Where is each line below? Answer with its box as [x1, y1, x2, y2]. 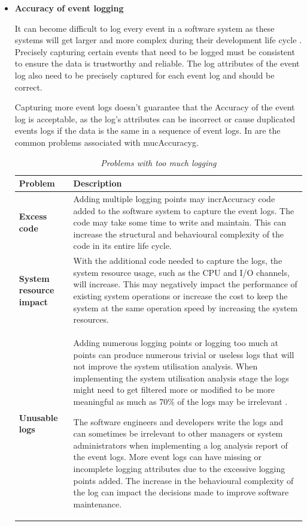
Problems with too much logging [101, 156, 217, 169]
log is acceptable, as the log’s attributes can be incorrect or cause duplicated [14, 112, 296, 125]
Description [73, 177, 122, 190]
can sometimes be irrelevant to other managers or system [73, 427, 283, 440]
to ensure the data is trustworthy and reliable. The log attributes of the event [14, 57, 300, 70]
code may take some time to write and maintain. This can [73, 216, 287, 229]
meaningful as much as [73, 395, 157, 407]
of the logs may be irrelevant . [177, 395, 288, 407]
